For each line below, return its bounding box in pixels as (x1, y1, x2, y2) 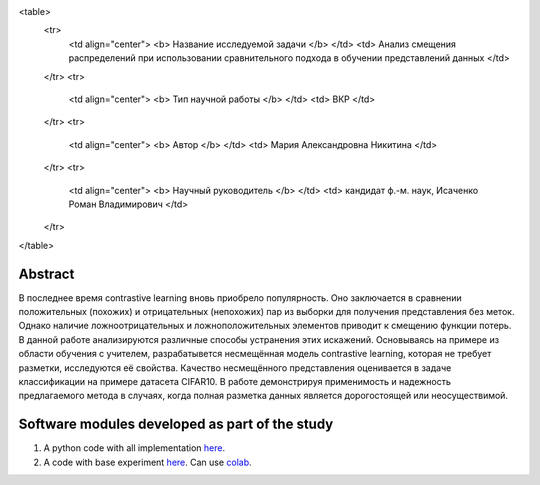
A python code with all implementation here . (43, 442, 225, 454)
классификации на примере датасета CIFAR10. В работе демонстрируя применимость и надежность (18, 375, 452, 387)
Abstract (18, 265, 75, 282)
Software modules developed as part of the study (18, 416, 334, 433)
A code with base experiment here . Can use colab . (43, 456, 252, 468)
